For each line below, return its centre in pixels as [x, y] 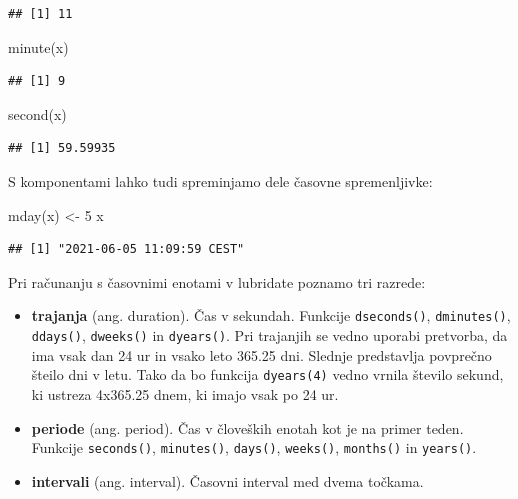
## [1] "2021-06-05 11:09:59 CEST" [126, 249]
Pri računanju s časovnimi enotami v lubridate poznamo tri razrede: [217, 281]
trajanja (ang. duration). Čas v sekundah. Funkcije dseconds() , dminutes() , [271, 315]
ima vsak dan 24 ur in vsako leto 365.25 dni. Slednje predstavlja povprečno [261, 354]
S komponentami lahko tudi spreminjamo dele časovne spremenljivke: [220, 180]
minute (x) [38, 46]
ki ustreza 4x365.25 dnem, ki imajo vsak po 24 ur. [185, 393]
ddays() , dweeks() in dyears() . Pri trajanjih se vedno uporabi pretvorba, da [269, 335]
